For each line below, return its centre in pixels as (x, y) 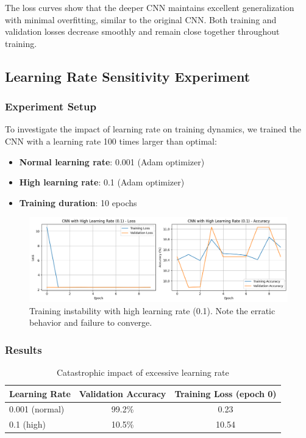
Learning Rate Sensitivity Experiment (128, 76)
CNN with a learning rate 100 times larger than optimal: (111, 141)
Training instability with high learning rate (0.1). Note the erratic (152, 310)
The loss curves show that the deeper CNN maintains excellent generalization (150, 7)
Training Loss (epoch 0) (226, 393)
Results (23, 349)
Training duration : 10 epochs (78, 202)
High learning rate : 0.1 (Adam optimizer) (102, 182)
